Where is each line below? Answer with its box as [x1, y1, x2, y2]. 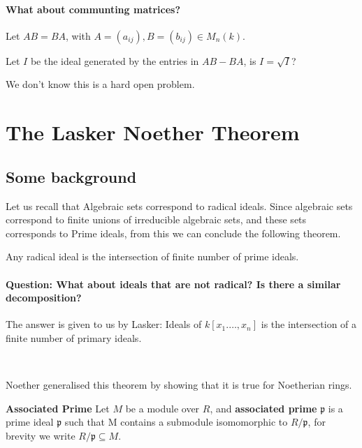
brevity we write [6, 428, 75, 442]
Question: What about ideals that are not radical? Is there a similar [6, 276, 341, 291]
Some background [6, 165, 137, 187]
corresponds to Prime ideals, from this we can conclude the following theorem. [6, 225, 341, 240]
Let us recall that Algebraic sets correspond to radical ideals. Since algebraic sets [6, 198, 353, 213]
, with [66, 28, 91, 43]
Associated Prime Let [6, 401, 110, 415]
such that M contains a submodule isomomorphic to [64, 415, 288, 429]
